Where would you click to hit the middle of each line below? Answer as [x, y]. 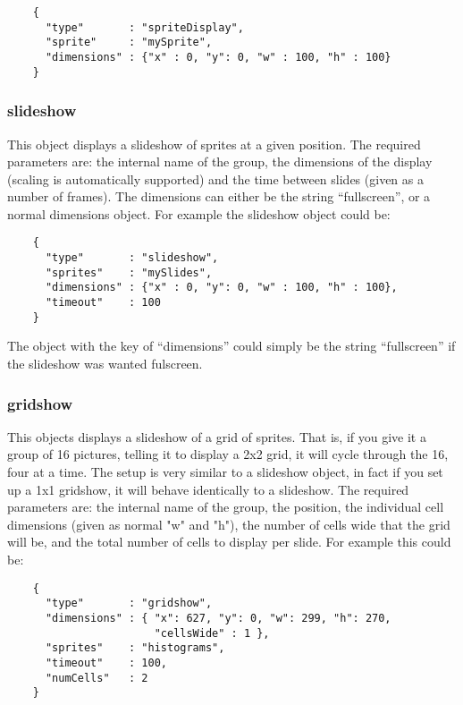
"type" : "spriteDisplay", [144, 27]
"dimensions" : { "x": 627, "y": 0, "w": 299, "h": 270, [218, 618]
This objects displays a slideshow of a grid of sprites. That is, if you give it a [217, 436]
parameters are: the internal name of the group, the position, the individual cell [226, 507]
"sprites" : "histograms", [135, 648]
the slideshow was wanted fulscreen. [105, 363]
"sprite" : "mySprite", [129, 42]
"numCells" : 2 [97, 678]
